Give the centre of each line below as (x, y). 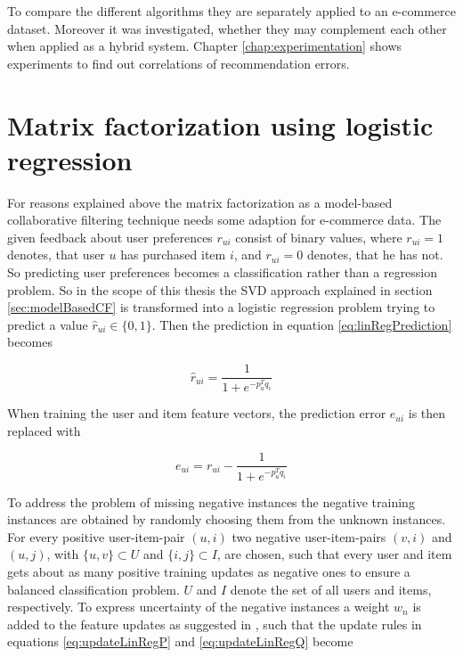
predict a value (48, 324)
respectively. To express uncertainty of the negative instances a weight (199, 607)
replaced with (44, 430)
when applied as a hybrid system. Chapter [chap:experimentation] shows (205, 46)
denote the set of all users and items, (331, 589)
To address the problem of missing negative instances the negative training (211, 501)
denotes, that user (56, 255)
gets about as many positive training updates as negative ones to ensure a (209, 571)
